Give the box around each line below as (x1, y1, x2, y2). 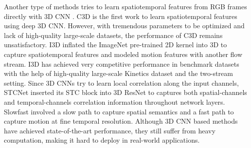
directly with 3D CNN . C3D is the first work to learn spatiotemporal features (4, 11, 237, 21)
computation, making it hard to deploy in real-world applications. (4, 135, 200, 145)
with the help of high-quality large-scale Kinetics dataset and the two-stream (4, 68, 233, 78)
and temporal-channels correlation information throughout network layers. (4, 96, 225, 107)
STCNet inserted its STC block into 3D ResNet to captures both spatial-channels (4, 87, 247, 97)
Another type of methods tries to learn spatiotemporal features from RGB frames (4, 1, 247, 11)
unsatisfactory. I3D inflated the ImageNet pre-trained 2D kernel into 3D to (4, 39, 227, 50)
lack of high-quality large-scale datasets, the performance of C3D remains (4, 30, 223, 40)
